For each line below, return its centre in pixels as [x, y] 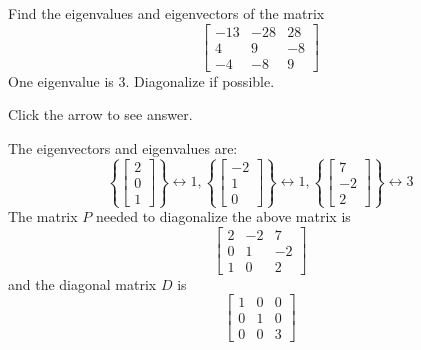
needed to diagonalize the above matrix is [223, 216]
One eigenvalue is [61, 80]
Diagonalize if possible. [204, 80]
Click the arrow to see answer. [100, 114]
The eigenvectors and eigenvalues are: [123, 147]
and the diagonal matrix [82, 283]
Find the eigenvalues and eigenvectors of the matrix [166, 13]
